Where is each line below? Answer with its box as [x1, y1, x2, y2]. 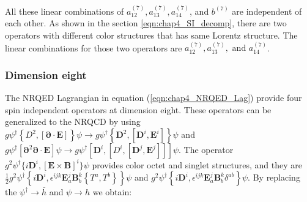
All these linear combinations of [5, 4, 124, 17]
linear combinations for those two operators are [5, 41, 182, 54]
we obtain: [92, 185, 132, 198]
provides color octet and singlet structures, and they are [92, 158, 302, 171]
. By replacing [248, 171, 300, 184]
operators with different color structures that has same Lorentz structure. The [5, 29, 298, 41]
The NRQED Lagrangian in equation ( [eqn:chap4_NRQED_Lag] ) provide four [5, 91, 302, 104]
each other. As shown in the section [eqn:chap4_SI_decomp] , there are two [5, 17, 287, 29]
